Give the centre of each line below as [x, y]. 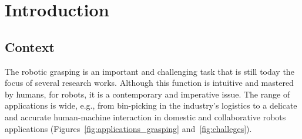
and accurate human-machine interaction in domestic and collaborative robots [145, 117]
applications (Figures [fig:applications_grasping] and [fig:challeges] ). [128, 128]
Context [30, 46]
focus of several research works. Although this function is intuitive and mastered [149, 83]
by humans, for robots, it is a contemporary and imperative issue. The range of [147, 94]
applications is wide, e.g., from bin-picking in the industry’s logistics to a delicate [151, 105]
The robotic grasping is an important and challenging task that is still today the [150, 71]
